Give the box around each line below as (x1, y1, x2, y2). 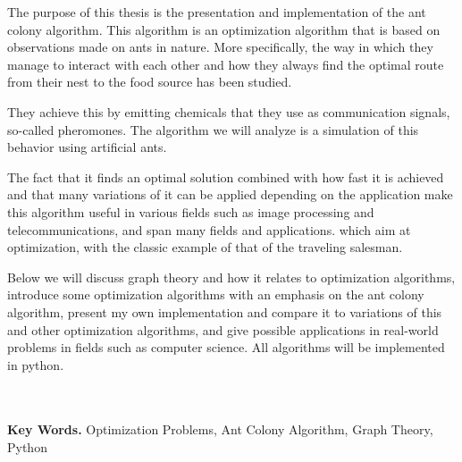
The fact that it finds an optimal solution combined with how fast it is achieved (7, 167, 444, 186)
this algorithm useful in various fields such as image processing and (7, 202, 374, 221)
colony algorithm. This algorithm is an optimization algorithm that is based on (7, 20, 441, 38)
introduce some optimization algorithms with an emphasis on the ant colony (7, 285, 424, 304)
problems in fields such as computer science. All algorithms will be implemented (7, 338, 445, 357)
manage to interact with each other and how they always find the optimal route (7, 55, 444, 73)
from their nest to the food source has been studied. (7, 72, 292, 91)
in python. (7, 355, 64, 374)
